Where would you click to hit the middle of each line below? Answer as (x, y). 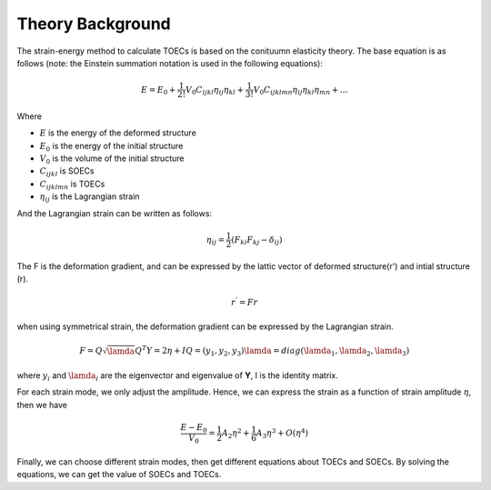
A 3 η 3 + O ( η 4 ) (282, 433)
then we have (42, 405)
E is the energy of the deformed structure (118, 133)
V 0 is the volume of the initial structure (112, 159)
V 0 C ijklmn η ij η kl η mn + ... (301, 91)
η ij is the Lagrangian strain (90, 198)
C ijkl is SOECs (67, 172)
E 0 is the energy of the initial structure (111, 147)
